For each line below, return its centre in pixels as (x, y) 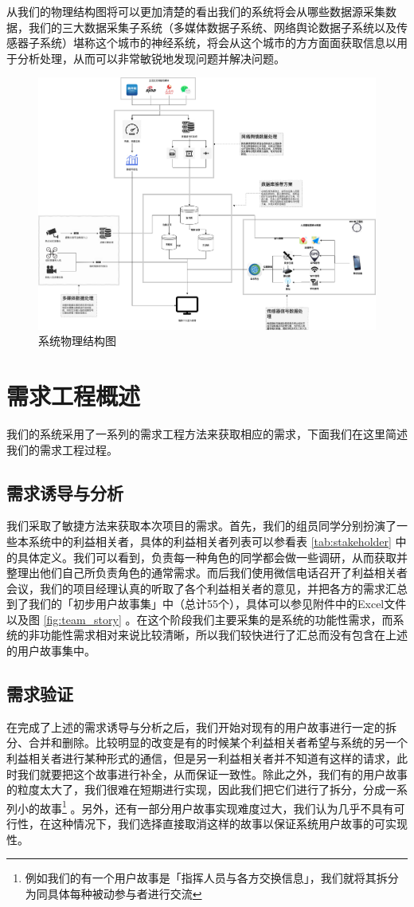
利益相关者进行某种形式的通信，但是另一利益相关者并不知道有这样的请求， (201, 758)
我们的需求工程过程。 (62, 449)
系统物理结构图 (77, 341)
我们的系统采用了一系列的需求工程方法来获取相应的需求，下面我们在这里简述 (207, 433)
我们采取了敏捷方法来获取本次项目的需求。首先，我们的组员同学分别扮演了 (201, 526)
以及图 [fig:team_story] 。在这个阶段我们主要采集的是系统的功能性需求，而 (200, 619)
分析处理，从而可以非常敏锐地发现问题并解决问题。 (151, 58)
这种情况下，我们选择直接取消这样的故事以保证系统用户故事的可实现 (229, 824)
